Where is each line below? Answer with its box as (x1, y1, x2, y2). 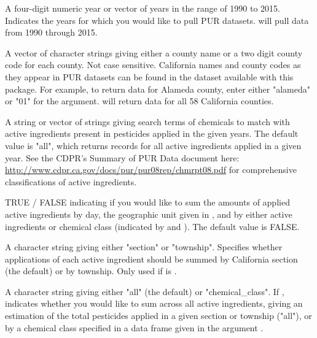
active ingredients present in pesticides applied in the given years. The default (5, 127, 299, 140)
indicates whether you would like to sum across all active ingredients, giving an (5, 297, 303, 310)
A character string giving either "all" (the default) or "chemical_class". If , (5, 285, 284, 298)
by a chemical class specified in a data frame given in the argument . (5, 321, 264, 334)
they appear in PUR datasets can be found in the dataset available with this (5, 70, 294, 83)
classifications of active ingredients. (5, 175, 137, 188)
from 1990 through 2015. (5, 26, 98, 39)
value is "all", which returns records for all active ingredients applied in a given (5, 139, 302, 152)
